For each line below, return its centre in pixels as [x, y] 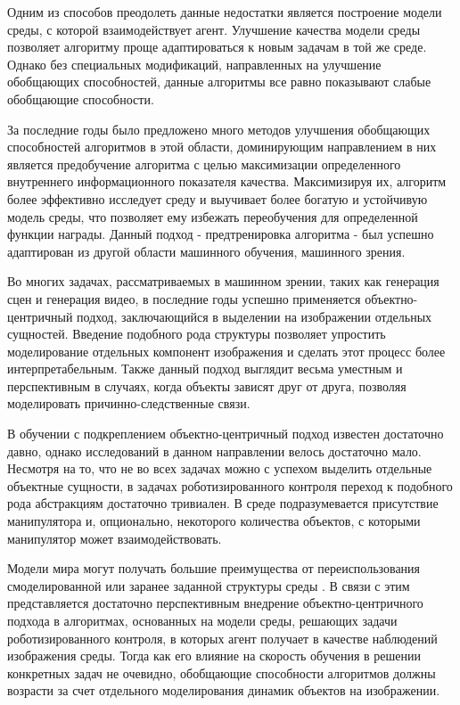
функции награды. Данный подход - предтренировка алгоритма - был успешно [221, 234]
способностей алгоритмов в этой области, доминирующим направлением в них [222, 147]
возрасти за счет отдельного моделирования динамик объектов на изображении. [224, 690]
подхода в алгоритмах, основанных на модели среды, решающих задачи [202, 620]
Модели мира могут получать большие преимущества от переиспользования [214, 568]
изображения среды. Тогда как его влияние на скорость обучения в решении [214, 656]
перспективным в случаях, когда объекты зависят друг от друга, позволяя [207, 385]
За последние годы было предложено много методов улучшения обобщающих [219, 129]
